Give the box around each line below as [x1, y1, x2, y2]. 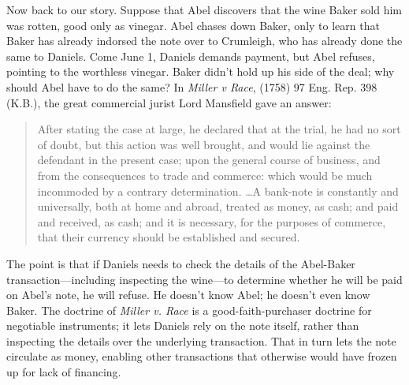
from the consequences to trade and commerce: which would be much [37, 166, 373, 183]
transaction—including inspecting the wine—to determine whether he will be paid [6, 271, 403, 287]
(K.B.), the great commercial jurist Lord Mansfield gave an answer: [6, 94, 332, 110]
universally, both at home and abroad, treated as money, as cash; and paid [37, 198, 399, 215]
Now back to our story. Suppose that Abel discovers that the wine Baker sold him [6, 2, 402, 17]
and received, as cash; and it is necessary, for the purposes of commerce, [37, 213, 386, 230]
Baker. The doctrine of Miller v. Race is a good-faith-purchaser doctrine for [6, 301, 372, 318]
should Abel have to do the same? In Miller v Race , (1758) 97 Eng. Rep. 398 [6, 78, 377, 95]
